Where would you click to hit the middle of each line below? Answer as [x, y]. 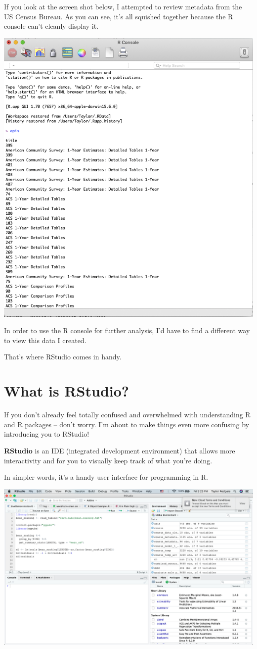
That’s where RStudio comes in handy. [63, 357]
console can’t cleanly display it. [51, 26]
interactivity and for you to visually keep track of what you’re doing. [108, 460]
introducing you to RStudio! [47, 434]
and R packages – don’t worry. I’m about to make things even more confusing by [127, 424]
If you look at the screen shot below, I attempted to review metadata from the [123, 6]
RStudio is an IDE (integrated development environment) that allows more [120, 450]
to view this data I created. [45, 340]
